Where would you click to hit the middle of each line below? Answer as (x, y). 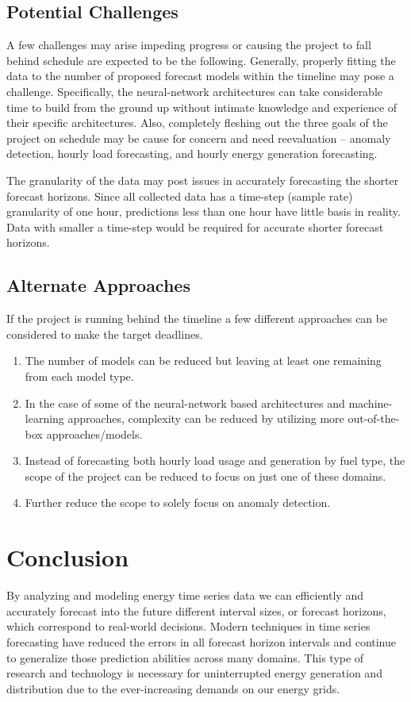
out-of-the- (374, 418)
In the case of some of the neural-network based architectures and (185, 403)
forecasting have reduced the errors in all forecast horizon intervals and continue (202, 641)
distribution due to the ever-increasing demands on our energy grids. (173, 688)
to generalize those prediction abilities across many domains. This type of (185, 657)
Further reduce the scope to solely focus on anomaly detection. (178, 503)
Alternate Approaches (98, 285)
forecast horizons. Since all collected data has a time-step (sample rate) (180, 196)
